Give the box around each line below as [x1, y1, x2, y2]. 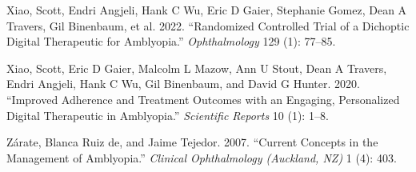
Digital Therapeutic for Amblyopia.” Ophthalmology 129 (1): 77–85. [6, 33, 336, 50]
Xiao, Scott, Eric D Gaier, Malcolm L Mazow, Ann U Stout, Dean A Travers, [6, 59, 387, 76]
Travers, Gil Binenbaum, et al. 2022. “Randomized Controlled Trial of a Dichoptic [6, 17, 410, 34]
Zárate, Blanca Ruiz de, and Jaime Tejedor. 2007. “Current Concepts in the [6, 134, 378, 150]
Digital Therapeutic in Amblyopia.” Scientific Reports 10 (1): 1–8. [6, 106, 329, 123]
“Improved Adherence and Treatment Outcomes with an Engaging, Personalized [6, 90, 400, 107]
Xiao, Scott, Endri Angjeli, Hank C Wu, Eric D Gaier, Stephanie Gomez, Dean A [6, 2, 407, 18]
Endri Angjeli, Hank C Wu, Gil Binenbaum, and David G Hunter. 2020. [6, 75, 360, 92]
